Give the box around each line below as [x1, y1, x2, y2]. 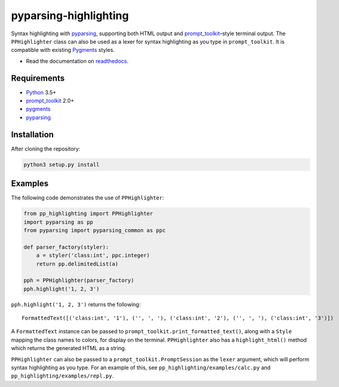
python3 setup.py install [23, 161, 100, 168]
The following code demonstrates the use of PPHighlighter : [11, 194, 164, 201]
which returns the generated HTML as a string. [11, 345, 127, 352]
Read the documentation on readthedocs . [26, 57, 129, 64]
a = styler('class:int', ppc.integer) [36, 252, 150, 259]
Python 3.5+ [26, 88, 57, 96]
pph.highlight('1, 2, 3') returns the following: [11, 300, 141, 308]
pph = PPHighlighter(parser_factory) [23, 277, 135, 284]
